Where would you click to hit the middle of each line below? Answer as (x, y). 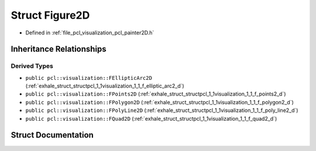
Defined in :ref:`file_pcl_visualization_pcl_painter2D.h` (90, 33)
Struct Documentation (52, 135)
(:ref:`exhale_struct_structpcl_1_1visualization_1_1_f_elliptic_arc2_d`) (105, 86)
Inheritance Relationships (59, 49)
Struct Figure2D (50, 15)
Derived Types (32, 66)
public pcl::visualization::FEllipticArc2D (89, 78)
